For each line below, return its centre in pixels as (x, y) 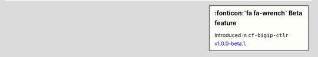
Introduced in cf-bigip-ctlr (251, 35)
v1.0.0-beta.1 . (231, 43)
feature (226, 23)
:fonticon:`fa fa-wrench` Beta (259, 13)
